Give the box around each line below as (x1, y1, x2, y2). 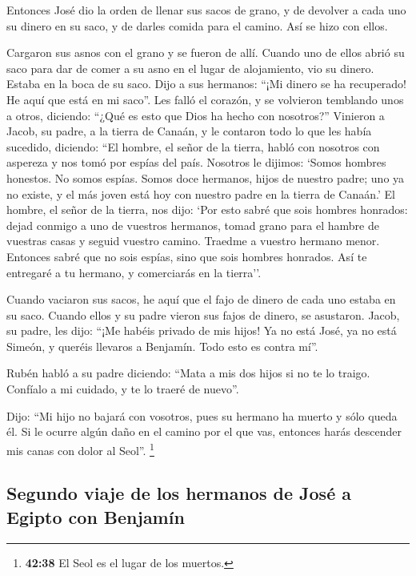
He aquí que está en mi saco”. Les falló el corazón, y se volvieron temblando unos (6, 91, 404, 107)
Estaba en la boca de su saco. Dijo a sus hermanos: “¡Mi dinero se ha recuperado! (6, 75, 407, 92)
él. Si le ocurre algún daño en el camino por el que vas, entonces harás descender (6, 423, 402, 440)
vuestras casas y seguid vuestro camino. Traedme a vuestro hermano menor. (6, 232, 380, 249)
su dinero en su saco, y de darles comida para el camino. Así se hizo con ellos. (6, 17, 388, 34)
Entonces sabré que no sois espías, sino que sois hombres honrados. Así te (6, 248, 367, 264)
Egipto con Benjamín (6, 504, 185, 529)
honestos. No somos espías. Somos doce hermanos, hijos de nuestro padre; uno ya (6, 169, 405, 186)
